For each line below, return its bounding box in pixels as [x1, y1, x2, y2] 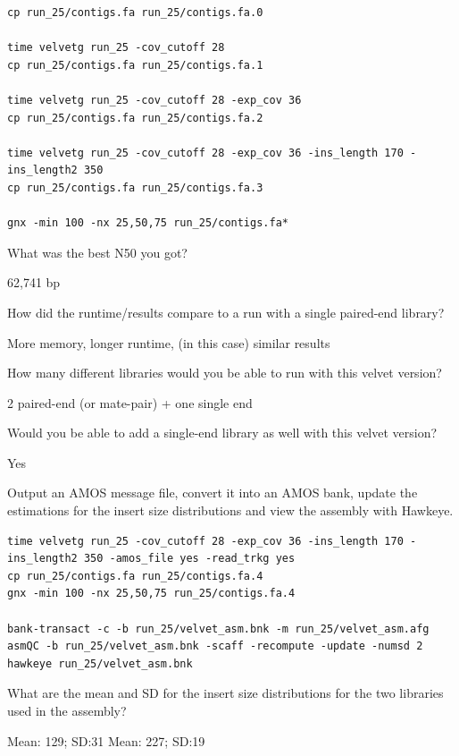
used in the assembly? [7, 701, 127, 719]
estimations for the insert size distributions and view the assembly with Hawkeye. [7, 501, 454, 520]
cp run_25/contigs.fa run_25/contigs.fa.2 [7, 111, 263, 124]
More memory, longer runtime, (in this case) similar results [7, 333, 330, 352]
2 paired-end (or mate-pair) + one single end [7, 393, 253, 412]
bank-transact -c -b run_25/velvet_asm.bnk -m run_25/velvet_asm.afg [7, 622, 430, 635]
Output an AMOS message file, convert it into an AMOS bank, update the [7, 483, 418, 502]
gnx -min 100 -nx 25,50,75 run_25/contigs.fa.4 [7, 587, 296, 600]
